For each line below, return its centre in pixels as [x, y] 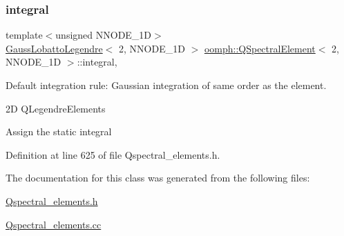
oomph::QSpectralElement [260, 48]
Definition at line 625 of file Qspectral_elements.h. [113, 154]
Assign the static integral [59, 131]
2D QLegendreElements [56, 108]
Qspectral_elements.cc [54, 224]
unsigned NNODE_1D [104, 35]
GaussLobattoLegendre [54, 48]
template [24, 35]
